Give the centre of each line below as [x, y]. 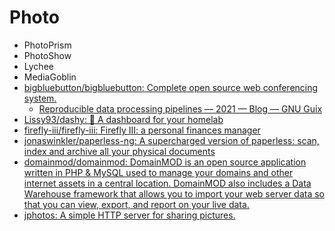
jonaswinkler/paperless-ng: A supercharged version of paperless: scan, [171, 140]
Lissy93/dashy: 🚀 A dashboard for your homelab [123, 119]
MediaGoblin [50, 77]
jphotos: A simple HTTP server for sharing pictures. [129, 215]
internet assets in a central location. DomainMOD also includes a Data [167, 183]
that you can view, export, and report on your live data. [136, 204]
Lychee [38, 66]
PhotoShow [47, 55]
